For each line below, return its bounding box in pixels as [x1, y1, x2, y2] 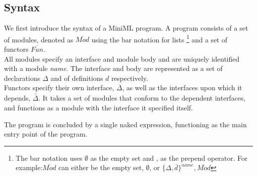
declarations [4, 72, 41, 83]
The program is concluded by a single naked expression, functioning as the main [4, 119, 247, 129]
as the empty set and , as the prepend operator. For [90, 152, 248, 163]
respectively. [111, 72, 148, 83]
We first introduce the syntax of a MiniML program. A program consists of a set [4, 23, 249, 33]
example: [15, 162, 43, 173]
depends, [4, 93, 31, 103]
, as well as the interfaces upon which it [122, 82, 242, 93]
